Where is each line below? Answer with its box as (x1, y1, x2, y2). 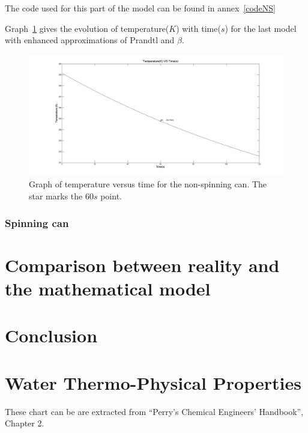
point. (100, 190, 122, 202)
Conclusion (5, 323, 98, 348)
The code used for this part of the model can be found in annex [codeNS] (5, 2, 276, 14)
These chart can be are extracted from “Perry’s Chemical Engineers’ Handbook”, (5, 405, 304, 417)
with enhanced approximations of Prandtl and (5, 34, 175, 46)
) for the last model (225, 22, 297, 34)
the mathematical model (5, 276, 211, 300)
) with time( (176, 22, 221, 34)
